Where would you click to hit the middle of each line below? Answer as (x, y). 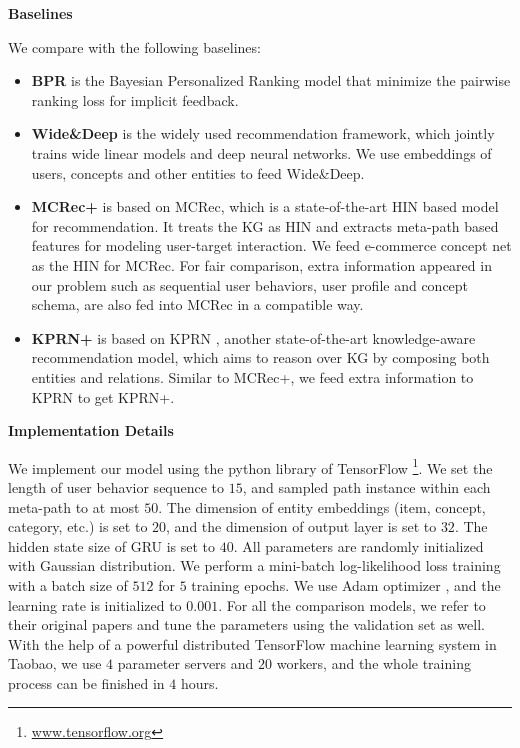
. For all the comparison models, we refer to (352, 604)
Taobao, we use (55, 663)
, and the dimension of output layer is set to (301, 526)
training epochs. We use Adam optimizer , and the (346, 584)
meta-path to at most (74, 506)
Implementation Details (91, 430)
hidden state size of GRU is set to (112, 545)
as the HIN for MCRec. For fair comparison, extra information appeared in (261, 264)
